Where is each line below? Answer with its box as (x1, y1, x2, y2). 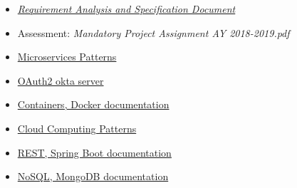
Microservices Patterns (17, 49, 117, 64)
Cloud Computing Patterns (17, 120, 137, 135)
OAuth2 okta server (17, 73, 104, 88)
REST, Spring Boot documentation (17, 145, 172, 160)
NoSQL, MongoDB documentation (17, 169, 169, 184)
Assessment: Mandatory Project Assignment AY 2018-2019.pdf (17, 25, 290, 40)
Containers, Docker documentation (17, 97, 170, 112)
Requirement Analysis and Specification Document (17, 1, 236, 16)
